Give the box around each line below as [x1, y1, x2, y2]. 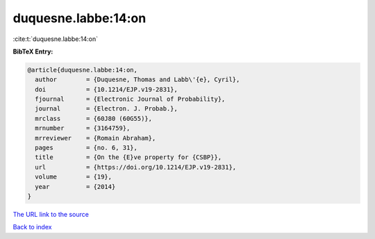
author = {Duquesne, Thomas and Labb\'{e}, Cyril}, [35, 76, 240, 83]
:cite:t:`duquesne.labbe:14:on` [12, 35, 99, 43]
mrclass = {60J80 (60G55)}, [35, 115, 153, 122]
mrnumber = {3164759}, [35, 124, 131, 132]
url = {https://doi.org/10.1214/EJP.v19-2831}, [35, 163, 237, 171]
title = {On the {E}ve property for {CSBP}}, [35, 154, 222, 161]
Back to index [12, 223, 52, 231]
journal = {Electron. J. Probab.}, [35, 105, 178, 113]
